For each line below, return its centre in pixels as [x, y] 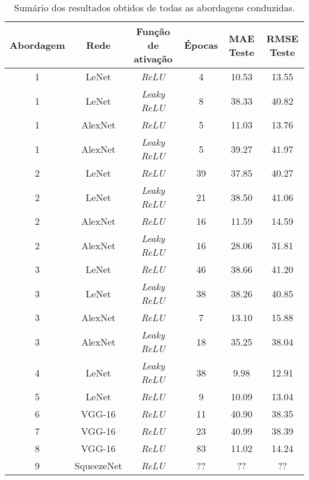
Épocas [201, 45]
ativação [153, 59]
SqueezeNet [98, 465]
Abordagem [37, 45]
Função [153, 31]
